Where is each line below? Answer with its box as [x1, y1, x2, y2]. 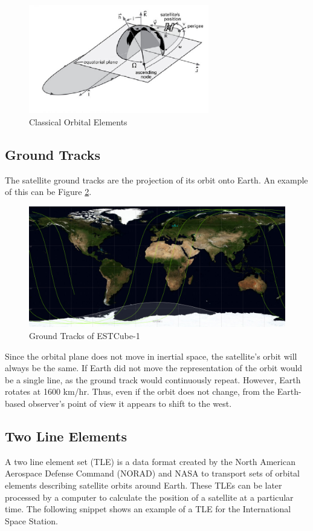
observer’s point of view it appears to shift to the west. [28, 397, 232, 409]
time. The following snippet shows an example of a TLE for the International [5, 503, 291, 515]
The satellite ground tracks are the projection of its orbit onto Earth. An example [5, 173, 308, 186]
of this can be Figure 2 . [5, 185, 92, 198]
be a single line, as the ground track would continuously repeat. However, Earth [5, 373, 301, 386]
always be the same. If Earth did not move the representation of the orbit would [5, 361, 303, 374]
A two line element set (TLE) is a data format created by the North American [5, 455, 295, 467]
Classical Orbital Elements [29, 115, 127, 128]
